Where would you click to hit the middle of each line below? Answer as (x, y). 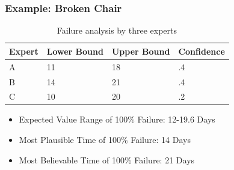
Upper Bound (141, 51)
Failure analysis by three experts (117, 30)
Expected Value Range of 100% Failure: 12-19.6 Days (117, 119)
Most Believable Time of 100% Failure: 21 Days (107, 159)
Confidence (202, 51)
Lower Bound (75, 51)
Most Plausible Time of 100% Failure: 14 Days (105, 140)
